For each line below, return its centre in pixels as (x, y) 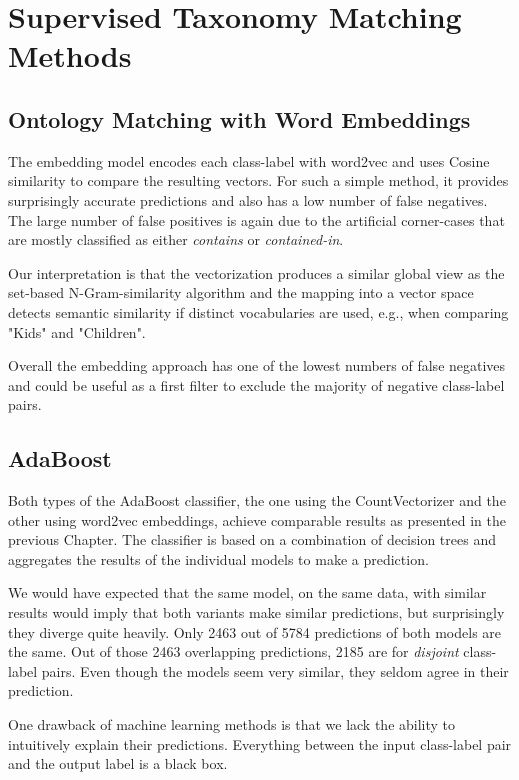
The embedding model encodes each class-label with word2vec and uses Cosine (249, 160)
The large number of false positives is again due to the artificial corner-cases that (256, 219)
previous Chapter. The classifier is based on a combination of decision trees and (252, 539)
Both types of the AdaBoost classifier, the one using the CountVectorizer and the (257, 500)
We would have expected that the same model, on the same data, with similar (247, 592)
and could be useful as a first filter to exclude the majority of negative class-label (256, 384)
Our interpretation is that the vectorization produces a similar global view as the (256, 272)
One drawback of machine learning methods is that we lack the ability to (232, 724)
